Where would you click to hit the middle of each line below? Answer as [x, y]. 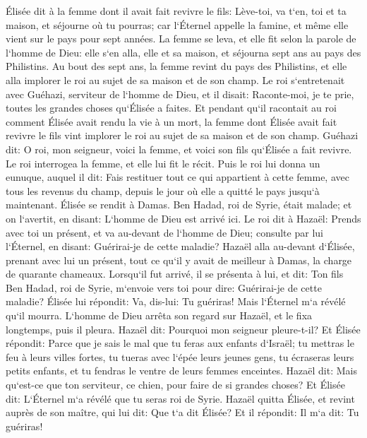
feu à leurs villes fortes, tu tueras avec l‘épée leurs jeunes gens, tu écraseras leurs [180, 356]
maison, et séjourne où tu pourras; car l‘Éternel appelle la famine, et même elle [177, 24]
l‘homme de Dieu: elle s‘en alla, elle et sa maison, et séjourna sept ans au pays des [183, 52]
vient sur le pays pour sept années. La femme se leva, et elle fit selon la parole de [181, 39]
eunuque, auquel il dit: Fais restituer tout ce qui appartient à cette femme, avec [178, 177]
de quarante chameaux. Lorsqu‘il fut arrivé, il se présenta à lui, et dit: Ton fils [175, 274]
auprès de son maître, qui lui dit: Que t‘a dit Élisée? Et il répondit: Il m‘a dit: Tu [182, 412]
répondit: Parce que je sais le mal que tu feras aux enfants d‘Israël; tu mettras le [180, 343]
